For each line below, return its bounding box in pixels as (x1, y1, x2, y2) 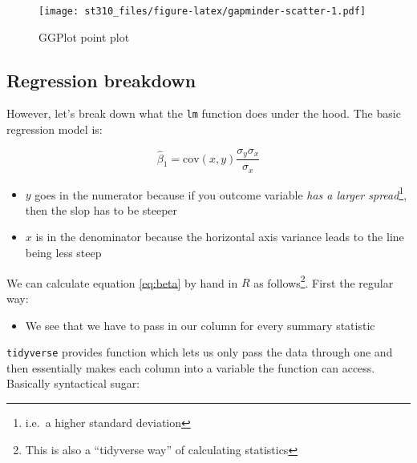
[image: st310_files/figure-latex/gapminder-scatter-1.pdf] (38, 6, 366, 17)
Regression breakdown (6, 67, 196, 92)
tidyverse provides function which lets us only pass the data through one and (6, 344, 393, 360)
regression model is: (6, 121, 103, 138)
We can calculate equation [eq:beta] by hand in (6, 274, 238, 291)
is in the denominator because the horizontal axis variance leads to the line (35, 228, 404, 245)
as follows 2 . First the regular (253, 272, 394, 291)
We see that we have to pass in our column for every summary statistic (25, 316, 375, 333)
